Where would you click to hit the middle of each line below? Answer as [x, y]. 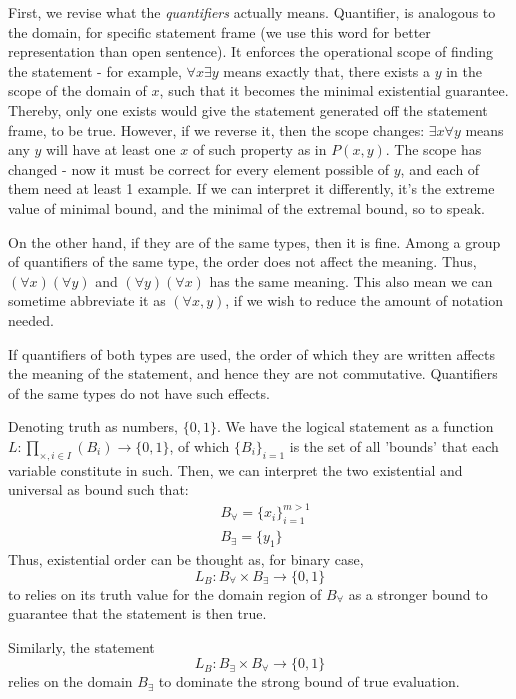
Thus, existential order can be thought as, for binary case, [186, 559]
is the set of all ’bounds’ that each [394, 445]
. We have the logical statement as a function [355, 426]
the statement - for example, [95, 70]
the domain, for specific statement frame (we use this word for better [219, 31]
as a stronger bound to [418, 593]
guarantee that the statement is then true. [137, 613]
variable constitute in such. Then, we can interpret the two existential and [235, 469]
